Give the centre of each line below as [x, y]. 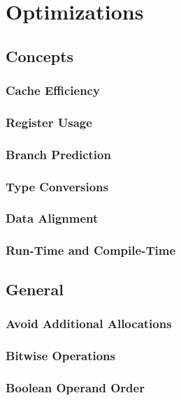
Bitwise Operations [60, 355]
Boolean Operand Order [75, 387]
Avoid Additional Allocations [89, 323]
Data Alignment [52, 218]
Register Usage [49, 122]
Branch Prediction [58, 154]
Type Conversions [57, 186]
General [35, 289]
